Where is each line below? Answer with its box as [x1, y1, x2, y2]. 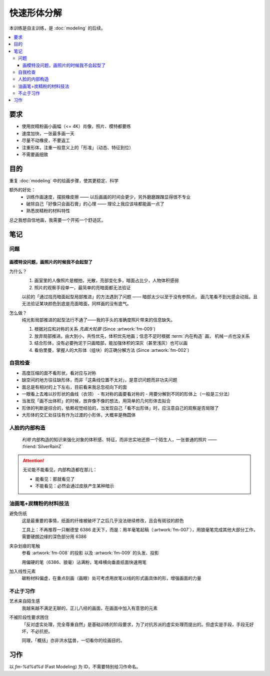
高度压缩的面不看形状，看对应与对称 [21, 370, 96, 376]
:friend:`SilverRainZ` [21, 443, 63, 450]
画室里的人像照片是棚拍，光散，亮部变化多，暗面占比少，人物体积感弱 [34, 278, 179, 284]
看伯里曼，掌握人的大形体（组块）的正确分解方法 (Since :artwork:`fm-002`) [34, 347, 189, 353]
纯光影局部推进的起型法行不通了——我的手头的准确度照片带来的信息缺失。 [21, 317, 175, 323]
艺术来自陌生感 [9, 598, 40, 604]
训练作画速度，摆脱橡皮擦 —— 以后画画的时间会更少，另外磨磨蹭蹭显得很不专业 [26, 194, 191, 200]
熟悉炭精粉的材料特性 [26, 208, 70, 214]
